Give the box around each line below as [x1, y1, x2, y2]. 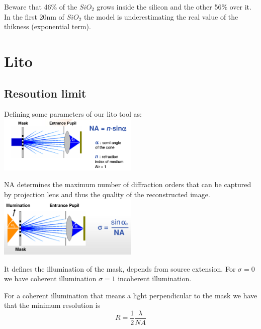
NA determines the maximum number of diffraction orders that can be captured [4, 179, 251, 190]
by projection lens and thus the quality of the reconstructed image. [4, 189, 210, 199]
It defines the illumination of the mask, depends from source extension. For [4, 263, 236, 274]
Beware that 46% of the [4, 2, 77, 12]
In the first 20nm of [4, 11, 64, 22]
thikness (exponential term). [4, 21, 91, 32]
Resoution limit [4, 85, 86, 101]
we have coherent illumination [4, 273, 97, 284]
